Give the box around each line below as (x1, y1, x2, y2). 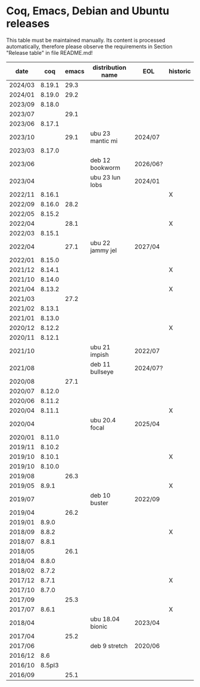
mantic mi (90, 136, 118, 145)
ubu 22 (90, 238, 111, 247)
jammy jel (90, 246, 117, 254)
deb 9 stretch (90, 642, 128, 650)
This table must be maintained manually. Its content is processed (6, 36, 165, 43)
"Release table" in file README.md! (6, 49, 93, 56)
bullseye (90, 368, 114, 376)
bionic (90, 622, 108, 630)
